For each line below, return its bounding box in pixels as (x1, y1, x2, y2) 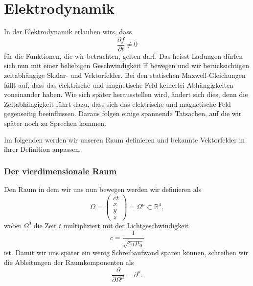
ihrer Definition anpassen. (4, 144, 81, 154)
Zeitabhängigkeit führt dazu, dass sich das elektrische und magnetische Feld (4, 98, 231, 109)
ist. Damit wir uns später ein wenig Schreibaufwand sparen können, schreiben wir (4, 247, 248, 258)
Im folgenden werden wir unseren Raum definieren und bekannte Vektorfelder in (4, 134, 245, 144)
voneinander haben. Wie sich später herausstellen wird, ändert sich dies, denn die (4, 89, 248, 99)
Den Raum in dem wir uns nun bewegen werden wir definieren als (4, 184, 202, 194)
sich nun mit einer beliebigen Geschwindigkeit (4, 60, 141, 71)
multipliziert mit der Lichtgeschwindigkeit (63, 220, 189, 230)
